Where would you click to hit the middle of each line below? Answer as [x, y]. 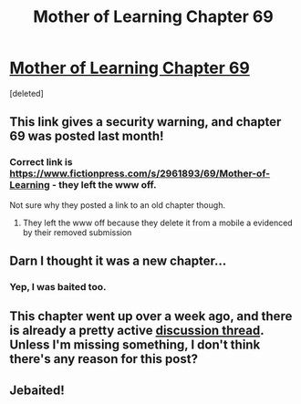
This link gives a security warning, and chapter [145, 122]
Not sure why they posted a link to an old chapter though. [118, 205]
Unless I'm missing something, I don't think [135, 345]
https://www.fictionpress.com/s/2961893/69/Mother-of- [140, 173]
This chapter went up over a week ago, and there [151, 316]
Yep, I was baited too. [58, 286]
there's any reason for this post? [104, 359]
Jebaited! [37, 390]
